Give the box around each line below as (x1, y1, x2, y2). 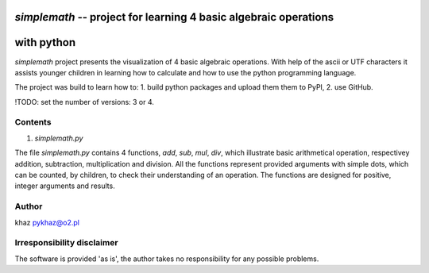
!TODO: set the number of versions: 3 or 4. (14, 97, 155, 106)
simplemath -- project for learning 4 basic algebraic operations (14, 10, 334, 24)
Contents (14, 117, 52, 128)
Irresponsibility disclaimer (14, 237, 118, 248)
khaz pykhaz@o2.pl (14, 217, 79, 227)
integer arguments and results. (14, 181, 115, 190)
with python (14, 36, 75, 49)
